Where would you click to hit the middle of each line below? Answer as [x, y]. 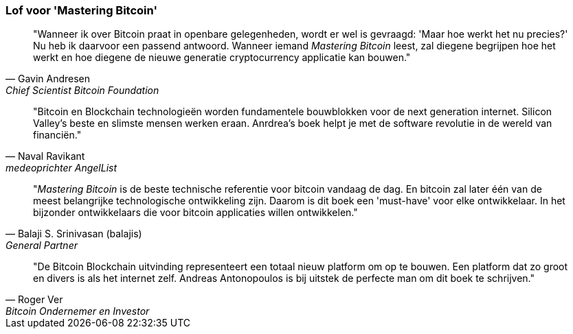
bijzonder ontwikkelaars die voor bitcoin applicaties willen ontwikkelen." [195, 213]
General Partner [42, 246]
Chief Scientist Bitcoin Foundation [82, 91]
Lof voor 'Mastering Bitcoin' [81, 10]
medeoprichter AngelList [61, 168]
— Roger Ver [34, 300]
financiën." [57, 135]
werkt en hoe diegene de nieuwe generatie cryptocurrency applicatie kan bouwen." [222, 58]
